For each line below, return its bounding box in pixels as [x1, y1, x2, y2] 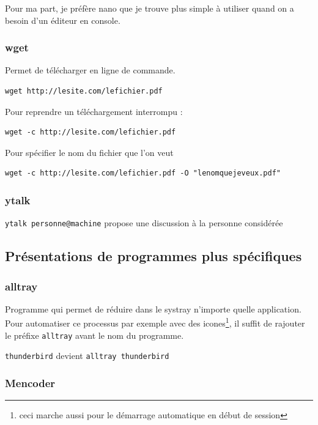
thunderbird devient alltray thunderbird [5, 349, 169, 362]
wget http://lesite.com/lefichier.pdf [5, 87, 163, 95]
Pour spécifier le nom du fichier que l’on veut [5, 146, 174, 158]
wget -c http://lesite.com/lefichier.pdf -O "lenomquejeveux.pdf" [5, 169, 281, 178]
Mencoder [5, 375, 56, 390]
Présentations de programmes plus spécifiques [5, 246, 302, 265]
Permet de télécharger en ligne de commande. [5, 64, 176, 76]
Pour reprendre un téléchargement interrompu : [5, 105, 183, 117]
